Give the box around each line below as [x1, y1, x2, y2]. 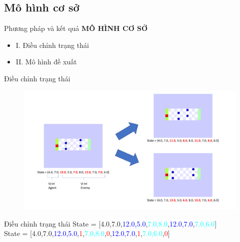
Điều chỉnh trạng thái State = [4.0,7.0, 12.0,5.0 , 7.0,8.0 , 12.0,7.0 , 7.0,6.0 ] [4, 218, 217, 229]
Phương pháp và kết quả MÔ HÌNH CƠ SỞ [4, 23, 148, 33]
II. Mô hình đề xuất [15, 56, 77, 67]
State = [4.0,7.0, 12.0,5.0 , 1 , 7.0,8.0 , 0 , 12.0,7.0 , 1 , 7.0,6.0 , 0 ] [4, 228, 170, 239]
